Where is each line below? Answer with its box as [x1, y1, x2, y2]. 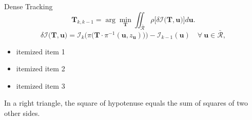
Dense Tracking [4, 1, 53, 11]
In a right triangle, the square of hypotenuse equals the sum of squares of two [4, 97, 248, 108]
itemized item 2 [16, 63, 65, 74]
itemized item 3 [16, 80, 65, 91]
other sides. [4, 107, 40, 118]
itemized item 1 [16, 46, 65, 56]
